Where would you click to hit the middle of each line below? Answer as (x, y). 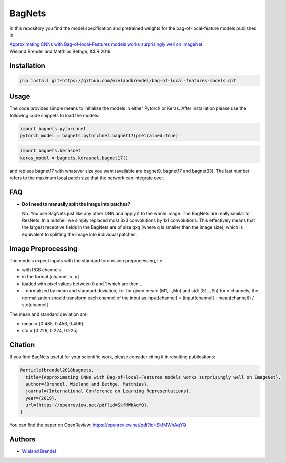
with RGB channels (41, 270)
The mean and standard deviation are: (49, 314)
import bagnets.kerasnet (50, 151)
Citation (22, 345)
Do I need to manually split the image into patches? (76, 204)
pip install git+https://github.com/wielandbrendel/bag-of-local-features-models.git (128, 81)
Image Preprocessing (43, 249)
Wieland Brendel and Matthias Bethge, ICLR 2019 (60, 51)
